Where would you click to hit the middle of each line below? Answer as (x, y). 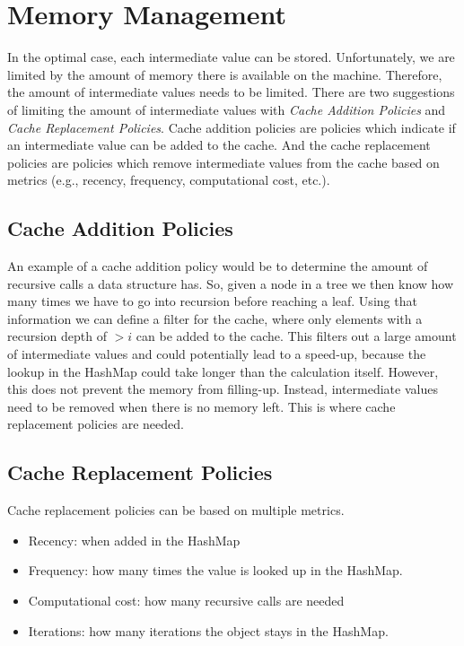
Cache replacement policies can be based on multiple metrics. (176, 510)
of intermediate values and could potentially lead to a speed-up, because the (217, 354)
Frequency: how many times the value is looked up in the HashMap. (215, 570)
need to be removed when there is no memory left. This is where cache (201, 406)
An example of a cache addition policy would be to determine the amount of (218, 266)
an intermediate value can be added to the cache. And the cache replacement (219, 145)
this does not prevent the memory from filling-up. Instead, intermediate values (223, 389)
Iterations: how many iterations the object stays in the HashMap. (208, 630)
